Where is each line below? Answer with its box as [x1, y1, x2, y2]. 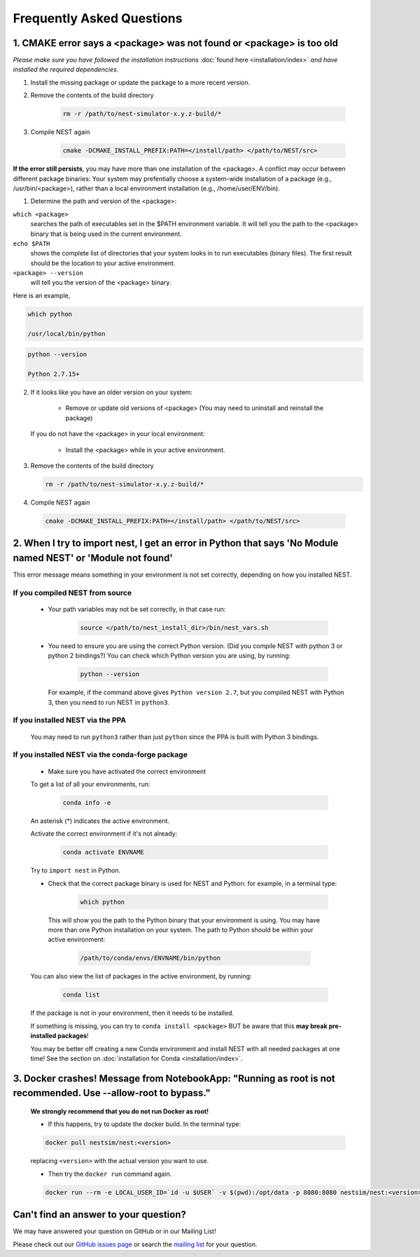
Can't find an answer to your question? [13, 1209, 187, 1221]
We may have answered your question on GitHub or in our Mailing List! [13, 1227, 216, 1235]
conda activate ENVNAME [62, 848, 145, 857]
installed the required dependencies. [13, 65, 119, 73]
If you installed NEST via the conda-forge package [13, 750, 188, 759]
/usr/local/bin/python [27, 330, 106, 337]
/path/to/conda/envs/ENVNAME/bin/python [80, 954, 220, 962]
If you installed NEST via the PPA [13, 715, 127, 725]
